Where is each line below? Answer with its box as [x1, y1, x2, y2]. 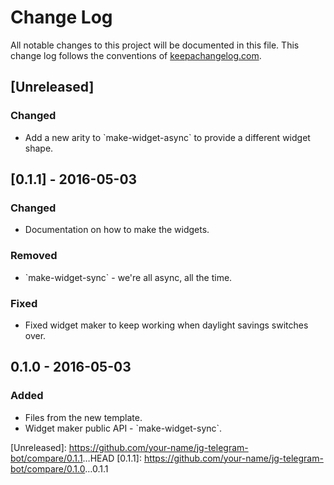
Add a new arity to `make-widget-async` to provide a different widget [24, 131, 311, 143]
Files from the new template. [24, 411, 143, 423]
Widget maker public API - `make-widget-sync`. [24, 422, 223, 434]
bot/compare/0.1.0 [10, 462, 86, 475]
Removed [10, 249, 58, 263]
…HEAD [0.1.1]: [82, 452, 142, 464]
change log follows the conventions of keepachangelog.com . [10, 49, 262, 61]
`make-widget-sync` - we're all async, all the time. [24, 271, 233, 283]
